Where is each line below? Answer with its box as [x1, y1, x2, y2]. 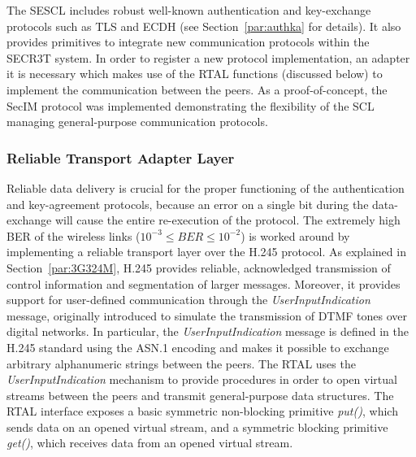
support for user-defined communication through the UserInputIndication [6, 291, 370, 308]
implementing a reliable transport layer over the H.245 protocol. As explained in [6, 243, 406, 260]
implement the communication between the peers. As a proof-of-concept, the [6, 81, 388, 98]
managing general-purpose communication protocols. [6, 113, 268, 130]
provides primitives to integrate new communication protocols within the [6, 33, 370, 50]
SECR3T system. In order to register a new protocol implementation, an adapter [6, 49, 410, 66]
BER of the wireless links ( [6, 227, 141, 244]
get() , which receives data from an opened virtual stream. [6, 434, 293, 451]
